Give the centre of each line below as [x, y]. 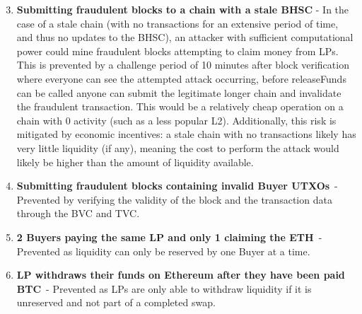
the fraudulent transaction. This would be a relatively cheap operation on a [180, 106]
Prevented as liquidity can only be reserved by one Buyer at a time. [163, 251]
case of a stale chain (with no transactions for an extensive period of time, [177, 23]
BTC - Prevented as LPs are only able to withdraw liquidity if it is [164, 288]
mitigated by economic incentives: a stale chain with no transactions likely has [186, 134]
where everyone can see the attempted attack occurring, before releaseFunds [181, 78]
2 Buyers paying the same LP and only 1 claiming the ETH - [169, 237]
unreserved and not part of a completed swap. [116, 302]
